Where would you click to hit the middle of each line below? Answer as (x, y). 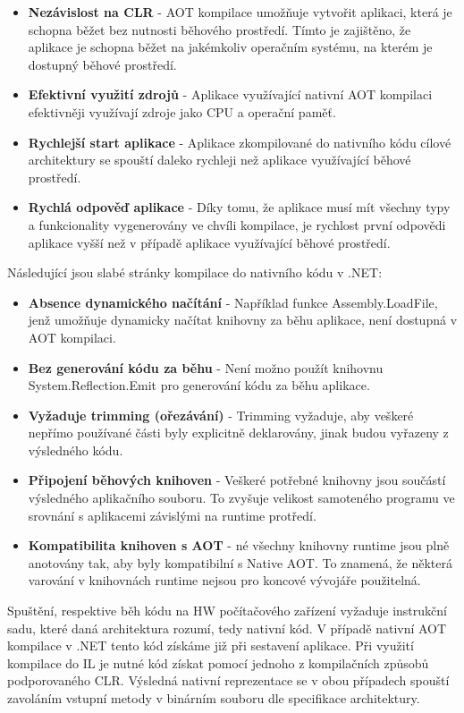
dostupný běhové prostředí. (102, 64)
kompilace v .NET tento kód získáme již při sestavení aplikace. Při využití (211, 645)
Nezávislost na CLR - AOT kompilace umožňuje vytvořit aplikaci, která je (240, 12)
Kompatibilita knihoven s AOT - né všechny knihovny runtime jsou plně (239, 545)
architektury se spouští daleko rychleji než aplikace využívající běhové (219, 160)
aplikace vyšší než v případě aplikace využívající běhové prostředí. (209, 242)
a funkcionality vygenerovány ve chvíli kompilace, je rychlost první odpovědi (237, 224)
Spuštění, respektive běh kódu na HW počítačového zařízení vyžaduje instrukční (227, 611)
